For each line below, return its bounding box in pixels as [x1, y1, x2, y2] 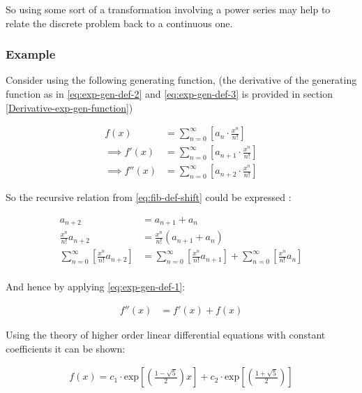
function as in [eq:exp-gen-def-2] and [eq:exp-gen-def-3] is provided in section [6, 87, 333, 101]
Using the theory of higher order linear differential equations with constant [6, 327, 326, 342]
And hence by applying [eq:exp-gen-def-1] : [6, 279, 186, 294]
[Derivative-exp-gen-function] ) [6, 100, 133, 114]
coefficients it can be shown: [6, 341, 126, 355]
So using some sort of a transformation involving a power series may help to [6, 2, 331, 16]
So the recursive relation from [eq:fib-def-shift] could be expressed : [6, 190, 292, 205]
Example [6, 45, 56, 63]
